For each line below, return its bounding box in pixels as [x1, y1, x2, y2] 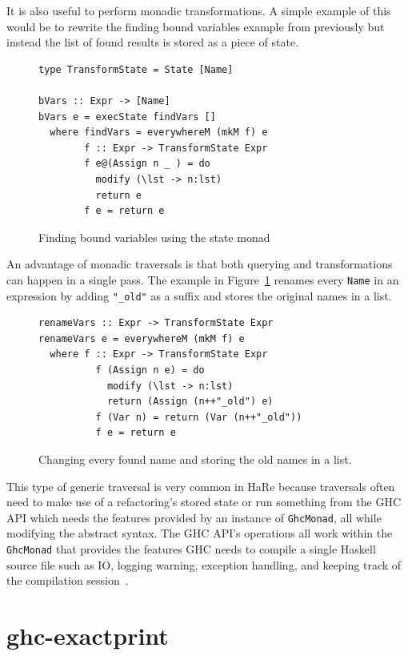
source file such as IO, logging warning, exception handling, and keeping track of [6, 556, 402, 573]
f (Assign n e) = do [95, 364, 205, 376]
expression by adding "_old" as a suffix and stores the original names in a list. [6, 287, 392, 304]
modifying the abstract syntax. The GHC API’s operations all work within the [6, 525, 393, 541]
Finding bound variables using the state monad [38, 228, 270, 245]
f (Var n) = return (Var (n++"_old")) [95, 411, 302, 423]
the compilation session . [6, 572, 129, 589]
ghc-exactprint [6, 619, 169, 652]
